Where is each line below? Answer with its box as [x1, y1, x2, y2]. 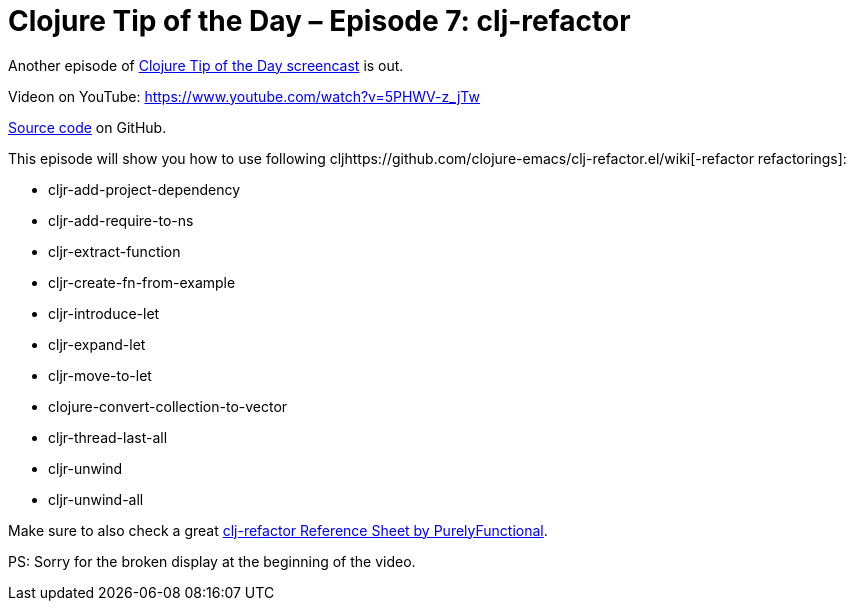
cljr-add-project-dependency [48, 180, 241, 198]
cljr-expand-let [48, 335, 146, 353]
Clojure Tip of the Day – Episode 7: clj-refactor [8, 4, 631, 38]
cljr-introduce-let [48, 304, 160, 322]
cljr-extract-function [48, 242, 181, 260]
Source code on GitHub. [8, 118, 167, 136]
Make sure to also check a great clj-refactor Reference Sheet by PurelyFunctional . [8, 521, 548, 539]
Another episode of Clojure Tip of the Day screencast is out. [8, 56, 404, 74]
